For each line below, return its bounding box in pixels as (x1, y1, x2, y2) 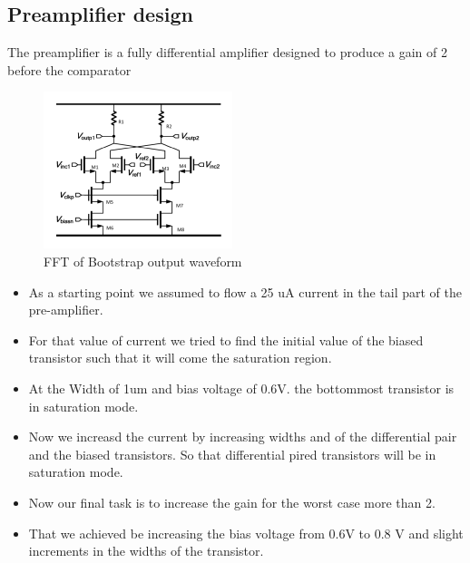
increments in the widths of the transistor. (28, 541, 264, 560)
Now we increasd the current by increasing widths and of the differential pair (28, 427, 457, 446)
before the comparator (7, 60, 132, 79)
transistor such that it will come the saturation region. (28, 348, 332, 367)
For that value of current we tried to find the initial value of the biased (28, 330, 424, 349)
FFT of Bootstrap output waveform (44, 251, 242, 270)
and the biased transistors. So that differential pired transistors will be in (28, 444, 436, 463)
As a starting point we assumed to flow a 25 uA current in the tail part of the (28, 282, 463, 301)
